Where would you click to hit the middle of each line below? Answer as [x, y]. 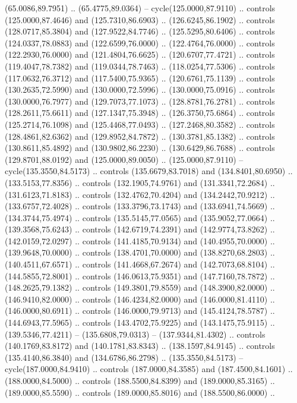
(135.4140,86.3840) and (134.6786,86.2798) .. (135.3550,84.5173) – [124, 357]
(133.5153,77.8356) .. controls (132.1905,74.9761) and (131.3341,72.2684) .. [140, 182]
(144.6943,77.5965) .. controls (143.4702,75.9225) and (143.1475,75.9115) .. [140, 322]
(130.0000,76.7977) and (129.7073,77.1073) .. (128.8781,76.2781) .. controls [140, 101]
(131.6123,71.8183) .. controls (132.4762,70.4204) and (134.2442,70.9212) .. [140, 194]
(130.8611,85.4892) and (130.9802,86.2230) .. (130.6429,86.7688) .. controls [140, 148]
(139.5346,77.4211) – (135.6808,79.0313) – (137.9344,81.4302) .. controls [135, 334]
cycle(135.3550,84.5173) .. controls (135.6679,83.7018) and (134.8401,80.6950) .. [149, 171]
